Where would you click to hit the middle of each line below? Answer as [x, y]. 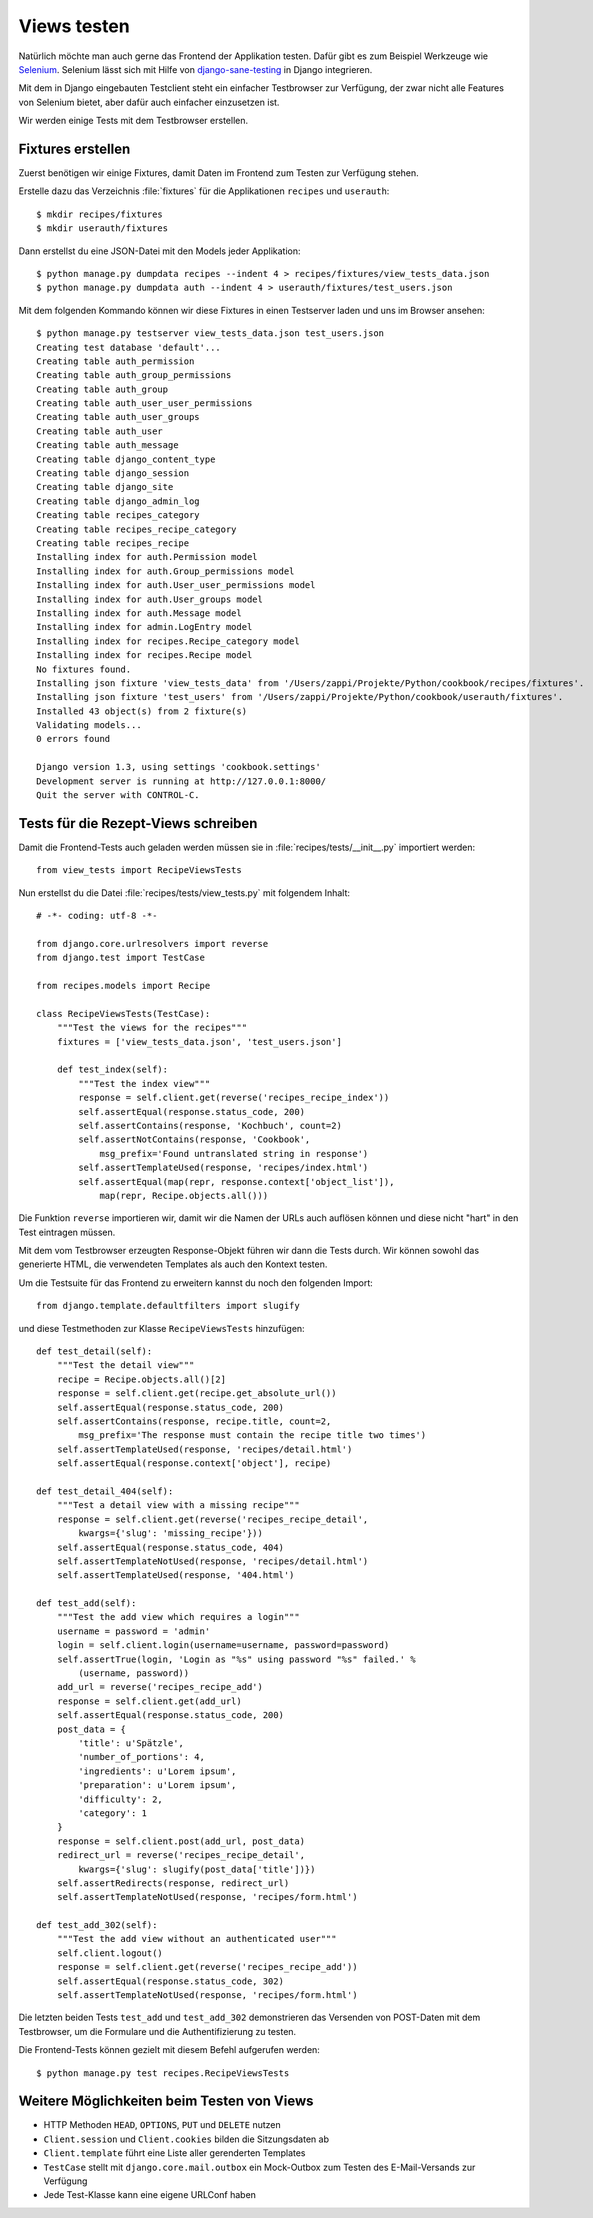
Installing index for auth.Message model [139, 613]
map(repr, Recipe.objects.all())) [184, 1195]
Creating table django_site [105, 487]
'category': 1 [113, 1813]
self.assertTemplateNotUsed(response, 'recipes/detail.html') [212, 1561]
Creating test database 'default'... [129, 347]
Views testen [74, 26]
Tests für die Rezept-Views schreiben [138, 823]
